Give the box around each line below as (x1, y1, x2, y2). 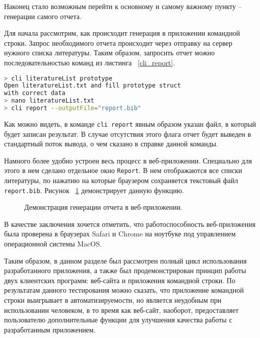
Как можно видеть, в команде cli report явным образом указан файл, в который (4, 118, 256, 129)
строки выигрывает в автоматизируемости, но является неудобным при (4, 295, 222, 305)
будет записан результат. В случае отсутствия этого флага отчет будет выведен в (4, 128, 251, 139)
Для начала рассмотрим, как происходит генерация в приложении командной (4, 28, 240, 38)
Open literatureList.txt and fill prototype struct (4, 82, 181, 90)
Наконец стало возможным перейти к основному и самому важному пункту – (4, 1, 242, 11)
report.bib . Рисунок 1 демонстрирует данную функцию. (4, 185, 184, 195)
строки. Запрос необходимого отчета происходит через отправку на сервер (4, 37, 232, 48)
